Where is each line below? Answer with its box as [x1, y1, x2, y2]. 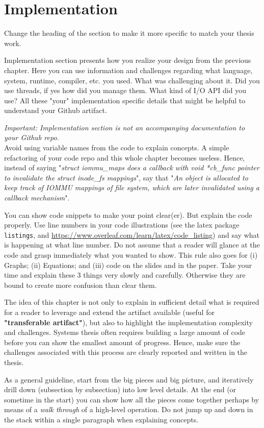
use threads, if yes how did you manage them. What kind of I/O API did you [4, 85, 246, 96]
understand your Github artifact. [4, 105, 107, 116]
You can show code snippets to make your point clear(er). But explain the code [4, 209, 252, 220]
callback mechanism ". [4, 192, 70, 203]
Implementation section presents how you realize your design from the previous [4, 55, 251, 65]
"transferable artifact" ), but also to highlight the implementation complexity [4, 317, 253, 327]
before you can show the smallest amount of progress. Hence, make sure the [4, 336, 241, 347]
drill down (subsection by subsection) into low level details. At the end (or [4, 384, 236, 395]
